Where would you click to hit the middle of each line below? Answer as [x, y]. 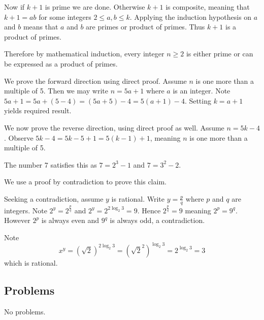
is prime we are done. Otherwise [95, 7]
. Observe [19, 137]
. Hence [149, 210]
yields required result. [38, 110]
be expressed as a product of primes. [61, 63]
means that [41, 27]
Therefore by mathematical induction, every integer [84, 54]
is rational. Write [138, 198]
